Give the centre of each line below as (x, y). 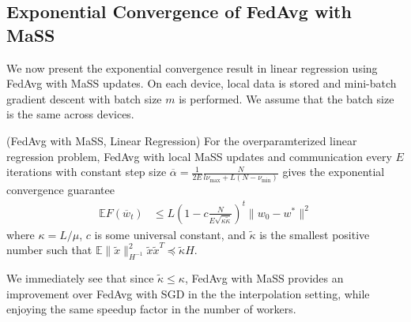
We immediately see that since (80, 277)
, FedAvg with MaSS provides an (264, 277)
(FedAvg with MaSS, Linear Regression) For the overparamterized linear (182, 140)
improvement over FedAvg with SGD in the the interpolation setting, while (188, 293)
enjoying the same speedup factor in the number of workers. (151, 309)
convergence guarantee (60, 190)
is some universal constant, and (170, 234)
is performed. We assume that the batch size (287, 98)
